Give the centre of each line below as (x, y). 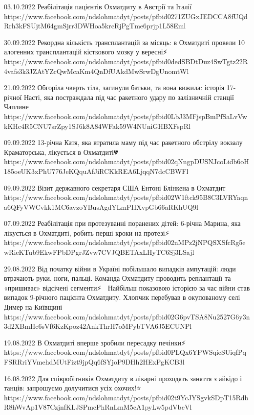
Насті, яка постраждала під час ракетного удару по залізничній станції (129, 97)
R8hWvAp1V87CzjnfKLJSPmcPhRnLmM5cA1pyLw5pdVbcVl (98, 407)
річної (13, 97)
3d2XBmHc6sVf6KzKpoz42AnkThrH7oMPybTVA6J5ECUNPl (98, 326)
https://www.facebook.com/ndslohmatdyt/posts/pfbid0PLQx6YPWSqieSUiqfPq (125, 352)
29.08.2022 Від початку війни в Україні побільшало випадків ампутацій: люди (120, 268)
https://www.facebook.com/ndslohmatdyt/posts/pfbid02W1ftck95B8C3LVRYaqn (126, 197)
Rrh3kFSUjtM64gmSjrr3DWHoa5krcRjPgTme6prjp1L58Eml (95, 26)
